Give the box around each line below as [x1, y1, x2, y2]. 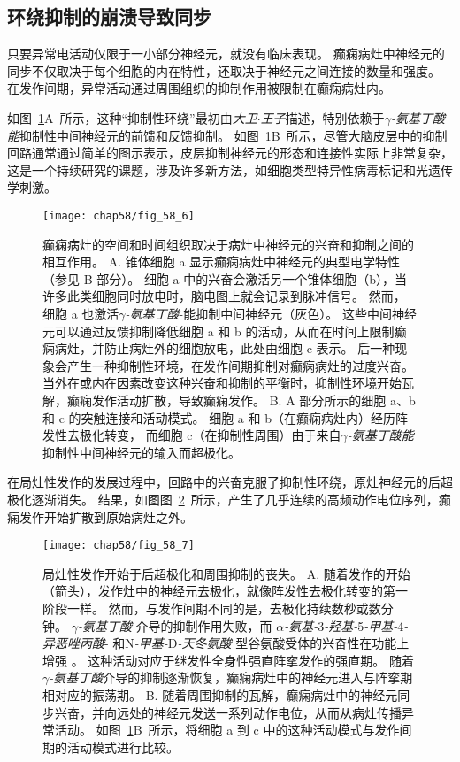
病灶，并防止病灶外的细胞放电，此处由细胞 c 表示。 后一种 [54, 339, 395, 358]
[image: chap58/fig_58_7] [42, 539, 195, 552]
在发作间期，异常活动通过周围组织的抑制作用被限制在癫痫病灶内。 [7, 79, 391, 97]
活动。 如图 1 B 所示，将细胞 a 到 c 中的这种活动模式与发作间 [54, 720, 412, 739]
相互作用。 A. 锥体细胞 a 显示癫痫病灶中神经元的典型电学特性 [42, 252, 401, 271]
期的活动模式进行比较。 [42, 737, 179, 756]
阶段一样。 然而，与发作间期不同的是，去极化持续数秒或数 [42, 598, 381, 617]
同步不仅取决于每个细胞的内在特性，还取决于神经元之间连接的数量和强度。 [7, 61, 441, 80]
